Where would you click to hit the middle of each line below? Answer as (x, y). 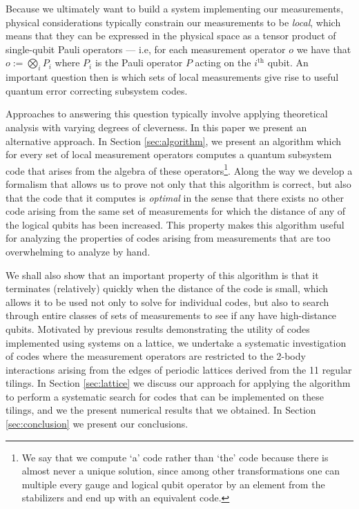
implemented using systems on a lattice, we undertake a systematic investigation (176, 342)
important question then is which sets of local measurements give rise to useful (172, 77)
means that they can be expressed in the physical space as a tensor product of (171, 36)
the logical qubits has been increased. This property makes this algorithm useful (175, 224)
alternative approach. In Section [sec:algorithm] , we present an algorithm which (174, 141)
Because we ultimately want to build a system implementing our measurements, (175, 8)
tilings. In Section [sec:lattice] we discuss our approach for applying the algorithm (178, 383)
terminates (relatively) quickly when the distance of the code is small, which (167, 288)
